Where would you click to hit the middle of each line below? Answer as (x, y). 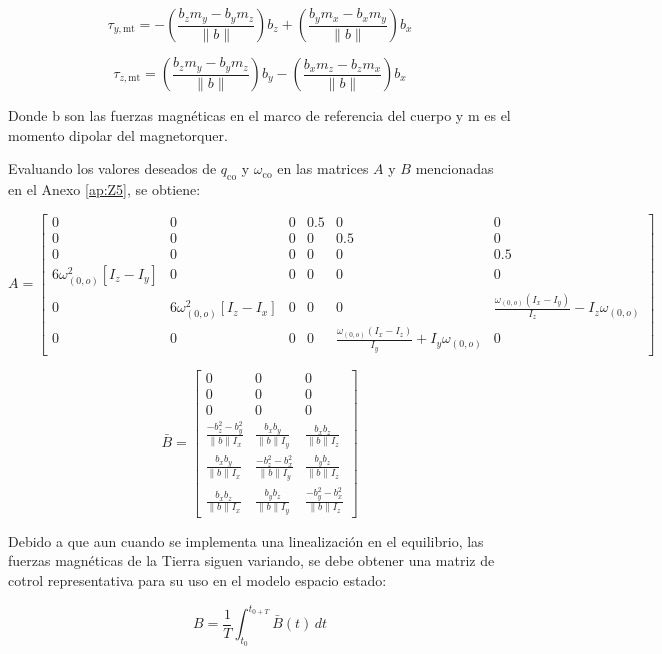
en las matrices (323, 168)
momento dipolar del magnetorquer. (118, 134)
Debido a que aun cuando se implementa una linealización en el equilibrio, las (246, 540)
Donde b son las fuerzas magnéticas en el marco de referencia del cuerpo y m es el (259, 115)
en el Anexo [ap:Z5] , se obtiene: (104, 188)
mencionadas (454, 168)
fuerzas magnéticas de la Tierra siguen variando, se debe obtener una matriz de (251, 560)
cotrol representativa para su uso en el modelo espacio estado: (197, 579)
